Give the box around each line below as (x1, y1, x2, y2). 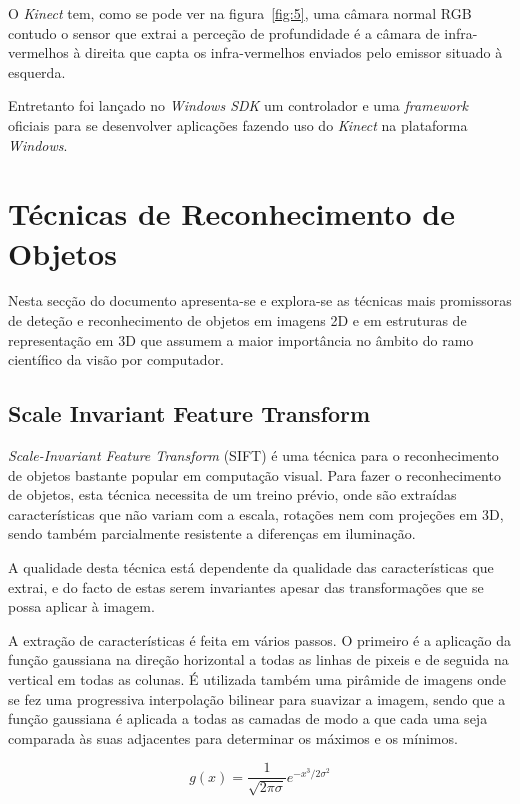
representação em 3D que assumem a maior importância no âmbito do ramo (8, 329, 474, 350)
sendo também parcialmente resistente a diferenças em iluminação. (8, 523, 416, 544)
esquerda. (8, 61, 66, 82)
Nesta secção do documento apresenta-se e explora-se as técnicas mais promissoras (8, 290, 512, 311)
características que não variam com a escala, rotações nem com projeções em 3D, (8, 503, 504, 524)
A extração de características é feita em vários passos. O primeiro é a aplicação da (8, 629, 512, 650)
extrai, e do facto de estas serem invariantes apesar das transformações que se (8, 576, 484, 597)
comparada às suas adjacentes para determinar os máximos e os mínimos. (8, 727, 458, 748)
